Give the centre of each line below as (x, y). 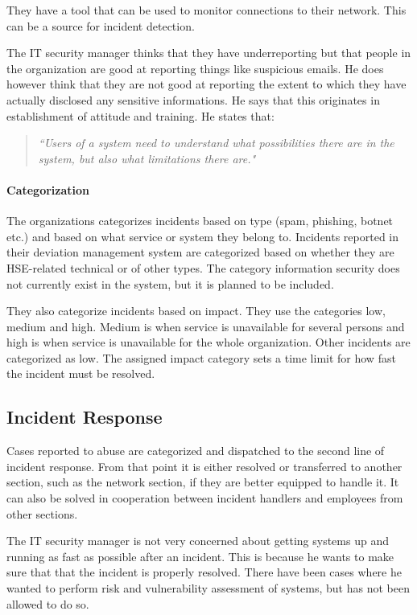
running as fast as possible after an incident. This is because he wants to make (200, 556)
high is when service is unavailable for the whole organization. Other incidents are (208, 342)
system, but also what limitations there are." (147, 158)
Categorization (48, 189)
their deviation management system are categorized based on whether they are (200, 252)
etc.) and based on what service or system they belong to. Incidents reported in (203, 236)
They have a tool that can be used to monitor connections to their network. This (206, 10)
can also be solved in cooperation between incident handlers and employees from (205, 498)
